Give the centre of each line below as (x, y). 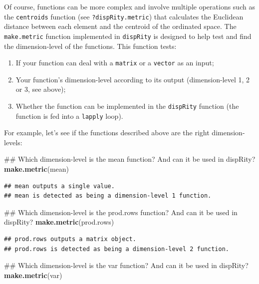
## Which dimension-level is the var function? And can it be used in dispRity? (126, 265)
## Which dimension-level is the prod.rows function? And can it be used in (121, 212)
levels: (13, 142)
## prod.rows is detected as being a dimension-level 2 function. (117, 249)
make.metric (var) (33, 275)
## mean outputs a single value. (59, 186)
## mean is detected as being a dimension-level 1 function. (108, 196)
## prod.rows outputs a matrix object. (70, 239)
